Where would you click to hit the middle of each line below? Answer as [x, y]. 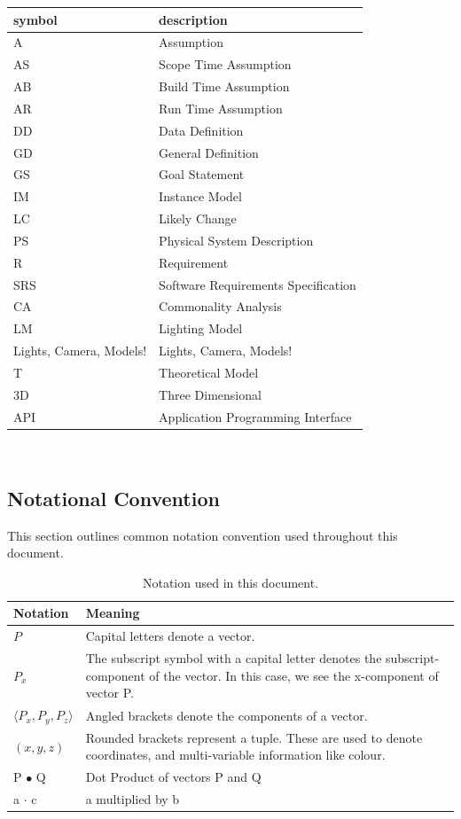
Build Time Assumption [224, 86]
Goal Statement [202, 174]
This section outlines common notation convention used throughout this [203, 535]
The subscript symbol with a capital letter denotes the [234, 658]
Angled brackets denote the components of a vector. [227, 715]
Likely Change [198, 218]
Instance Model [200, 196]
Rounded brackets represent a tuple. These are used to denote [254, 737]
